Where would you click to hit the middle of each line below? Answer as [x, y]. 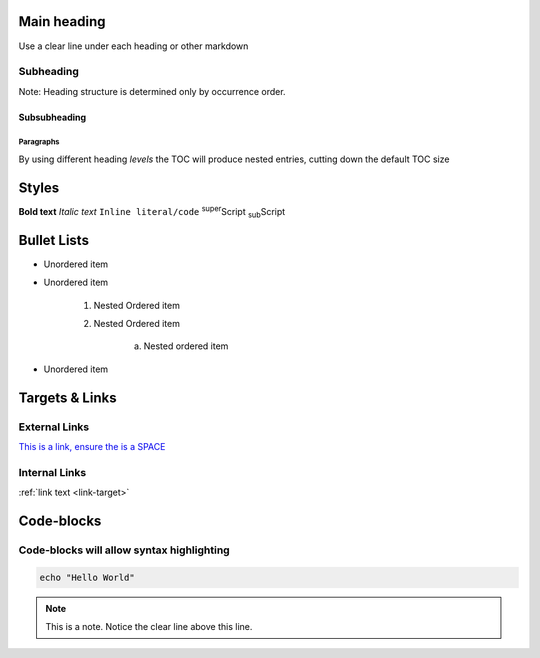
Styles [39, 187]
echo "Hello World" [87, 577]
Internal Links [52, 472]
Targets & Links [67, 397]
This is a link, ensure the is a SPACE [92, 446]
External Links [54, 427]
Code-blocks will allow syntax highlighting [124, 550]
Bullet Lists [54, 240]
